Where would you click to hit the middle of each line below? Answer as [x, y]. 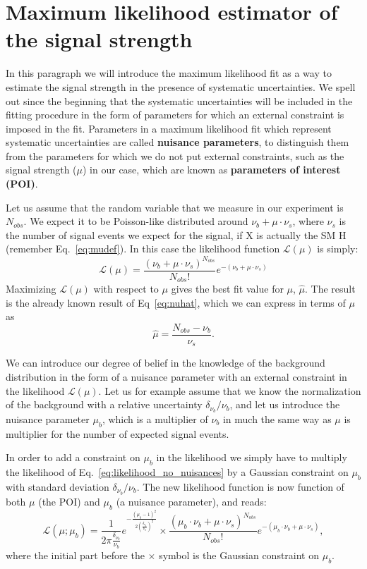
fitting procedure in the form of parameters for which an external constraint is [175, 115]
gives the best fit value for [227, 289]
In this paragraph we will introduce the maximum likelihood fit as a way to [169, 73]
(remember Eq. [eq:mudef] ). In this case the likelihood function [143, 249]
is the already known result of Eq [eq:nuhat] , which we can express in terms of [176, 302]
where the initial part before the [75, 555]
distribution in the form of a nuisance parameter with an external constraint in [176, 376]
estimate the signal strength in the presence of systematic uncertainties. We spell [181, 86]
